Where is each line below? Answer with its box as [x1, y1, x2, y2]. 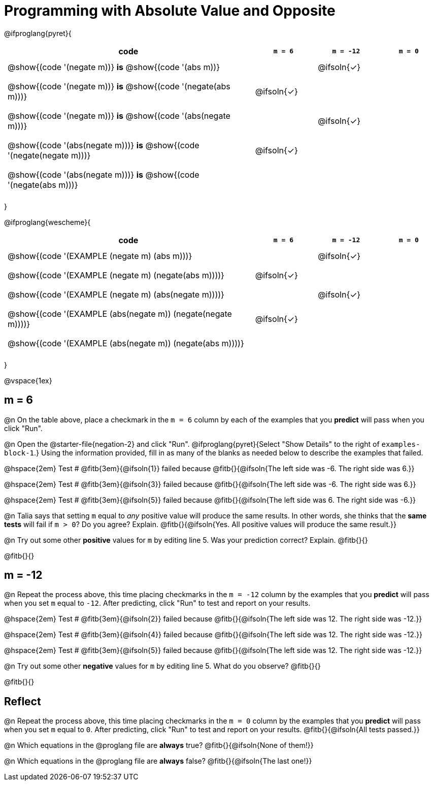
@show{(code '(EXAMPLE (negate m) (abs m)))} [8, 250, 192, 261]
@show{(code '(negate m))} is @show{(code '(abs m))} [8, 61, 220, 72]
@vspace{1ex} [4, 376, 52, 385]
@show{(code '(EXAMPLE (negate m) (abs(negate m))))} [8, 289, 224, 300]
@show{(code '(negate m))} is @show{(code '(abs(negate [8, 110, 230, 121]
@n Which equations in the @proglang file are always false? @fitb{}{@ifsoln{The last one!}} [4, 757, 312, 766]
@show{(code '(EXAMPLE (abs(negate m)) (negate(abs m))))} [8, 338, 244, 348]
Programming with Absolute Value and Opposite [4, 2, 336, 19]
